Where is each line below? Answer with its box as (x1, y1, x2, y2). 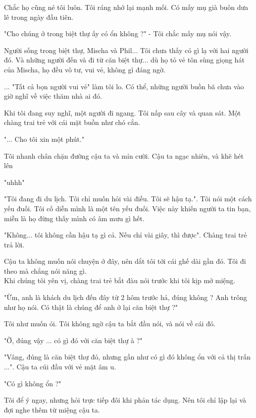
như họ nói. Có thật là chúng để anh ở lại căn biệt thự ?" (4, 301, 178, 312)
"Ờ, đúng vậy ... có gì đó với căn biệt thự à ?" (4, 335, 143, 345)
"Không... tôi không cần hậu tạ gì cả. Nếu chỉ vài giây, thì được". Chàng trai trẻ (4, 230, 247, 240)
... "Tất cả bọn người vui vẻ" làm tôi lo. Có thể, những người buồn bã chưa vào (4, 81, 244, 91)
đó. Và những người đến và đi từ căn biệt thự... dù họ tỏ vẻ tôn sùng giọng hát (4, 55, 245, 65)
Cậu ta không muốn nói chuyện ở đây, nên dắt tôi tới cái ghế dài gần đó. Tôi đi (4, 256, 246, 266)
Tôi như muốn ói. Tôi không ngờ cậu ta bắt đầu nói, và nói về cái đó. (4, 318, 215, 329)
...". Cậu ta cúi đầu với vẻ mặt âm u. (4, 361, 116, 372)
